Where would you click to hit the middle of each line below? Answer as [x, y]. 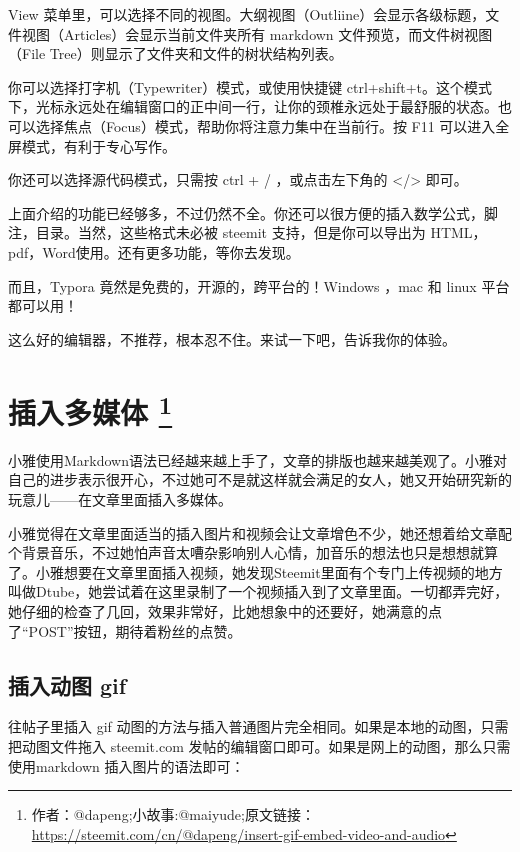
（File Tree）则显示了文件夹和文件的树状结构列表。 [175, 53]
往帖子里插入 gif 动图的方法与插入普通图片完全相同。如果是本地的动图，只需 [258, 726]
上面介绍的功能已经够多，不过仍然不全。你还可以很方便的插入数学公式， [246, 212]
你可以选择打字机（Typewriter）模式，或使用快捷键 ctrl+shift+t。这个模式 [250, 86]
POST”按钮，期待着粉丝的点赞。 [135, 630]
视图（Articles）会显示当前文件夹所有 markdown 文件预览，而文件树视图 [257, 33]
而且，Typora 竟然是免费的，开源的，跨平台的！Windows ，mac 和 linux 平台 [259, 285]
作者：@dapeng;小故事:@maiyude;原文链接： [173, 814]
